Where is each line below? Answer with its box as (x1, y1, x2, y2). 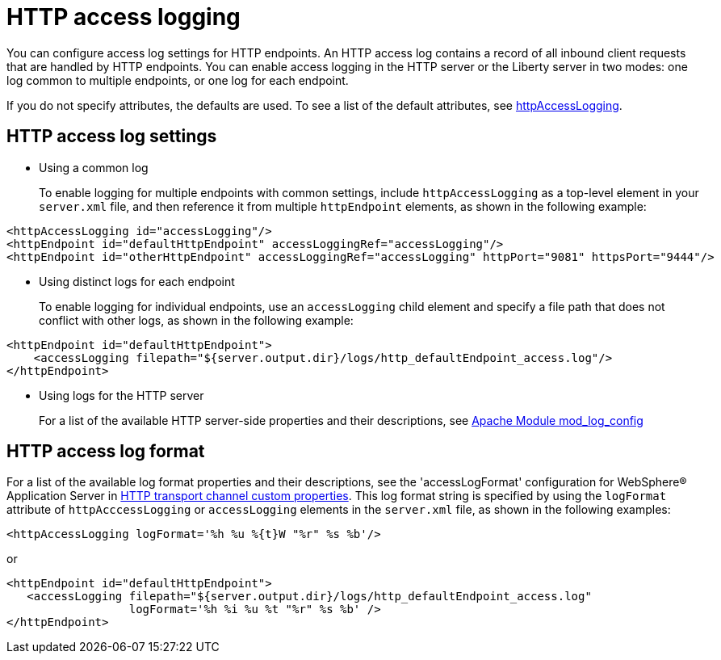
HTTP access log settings (6, 126, 217, 147)
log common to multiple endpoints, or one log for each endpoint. (6, 73, 349, 87)
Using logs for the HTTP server (39, 388, 204, 402)
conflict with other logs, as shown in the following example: (39, 313, 354, 327)
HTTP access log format (6, 441, 205, 462)
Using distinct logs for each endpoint (39, 274, 235, 288)
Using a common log (39, 160, 149, 174)
